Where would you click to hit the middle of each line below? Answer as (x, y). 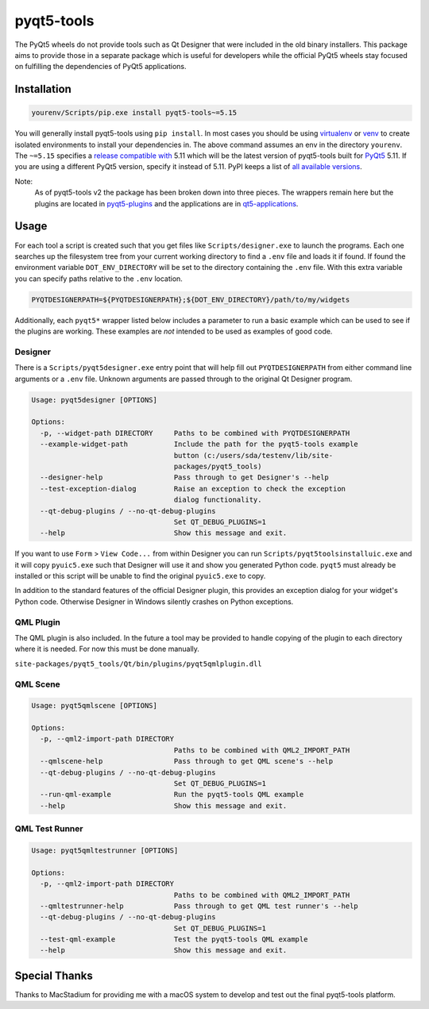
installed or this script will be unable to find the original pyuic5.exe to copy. (140, 576)
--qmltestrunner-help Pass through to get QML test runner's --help (199, 906)
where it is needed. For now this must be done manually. (107, 649)
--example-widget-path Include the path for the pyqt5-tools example (199, 444)
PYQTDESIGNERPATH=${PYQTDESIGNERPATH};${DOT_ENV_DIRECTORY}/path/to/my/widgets (191, 299)
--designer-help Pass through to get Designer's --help (185, 478)
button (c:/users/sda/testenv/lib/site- (253, 455)
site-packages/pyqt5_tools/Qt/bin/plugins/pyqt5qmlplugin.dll (138, 664)
